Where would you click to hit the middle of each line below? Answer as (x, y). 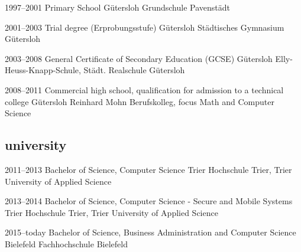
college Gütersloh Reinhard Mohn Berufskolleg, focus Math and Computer (140, 101)
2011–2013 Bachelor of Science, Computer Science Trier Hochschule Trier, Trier (148, 169)
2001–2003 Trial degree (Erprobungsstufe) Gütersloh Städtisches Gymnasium (145, 27)
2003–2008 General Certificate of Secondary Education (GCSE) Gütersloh (139, 58)
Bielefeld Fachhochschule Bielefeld (66, 243)
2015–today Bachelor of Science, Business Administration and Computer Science (150, 232)
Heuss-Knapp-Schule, (43, 70)
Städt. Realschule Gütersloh (134, 70)
